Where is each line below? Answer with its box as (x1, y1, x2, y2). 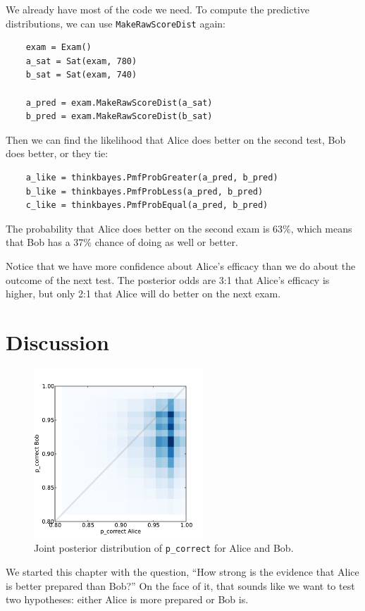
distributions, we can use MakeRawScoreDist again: (6, 16, 225, 30)
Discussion (6, 327, 109, 356)
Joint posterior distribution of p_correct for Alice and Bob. (34, 541, 294, 555)
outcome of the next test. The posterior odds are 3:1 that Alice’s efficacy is (6, 272, 330, 287)
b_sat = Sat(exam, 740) (25, 70, 137, 80)
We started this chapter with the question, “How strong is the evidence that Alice (6, 564, 359, 579)
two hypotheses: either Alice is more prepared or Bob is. (6, 592, 249, 607)
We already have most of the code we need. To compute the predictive (6, 2, 309, 16)
